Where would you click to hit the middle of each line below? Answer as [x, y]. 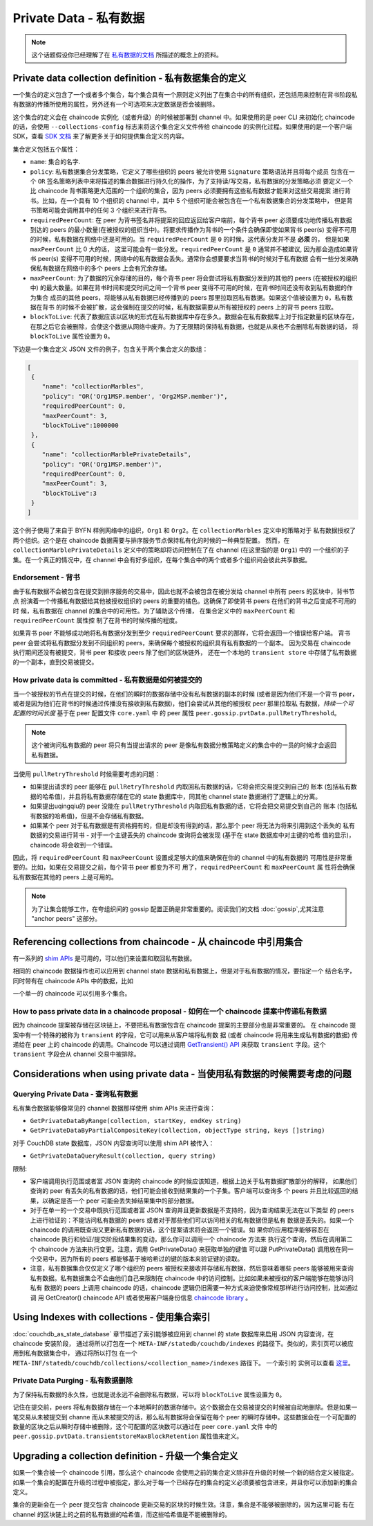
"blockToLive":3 [69, 493]
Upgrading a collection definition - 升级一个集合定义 [125, 1456]
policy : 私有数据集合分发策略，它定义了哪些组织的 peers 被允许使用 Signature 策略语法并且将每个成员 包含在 [189, 171]
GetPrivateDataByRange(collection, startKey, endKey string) [136, 1121]
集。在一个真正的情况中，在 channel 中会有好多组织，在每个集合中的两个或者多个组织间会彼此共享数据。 [162, 559]
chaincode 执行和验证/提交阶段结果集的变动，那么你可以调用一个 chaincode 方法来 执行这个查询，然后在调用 [185, 1239]
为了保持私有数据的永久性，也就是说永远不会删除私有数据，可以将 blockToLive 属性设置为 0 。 [149, 1394]
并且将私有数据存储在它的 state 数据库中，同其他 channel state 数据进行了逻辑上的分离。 [195, 796]
